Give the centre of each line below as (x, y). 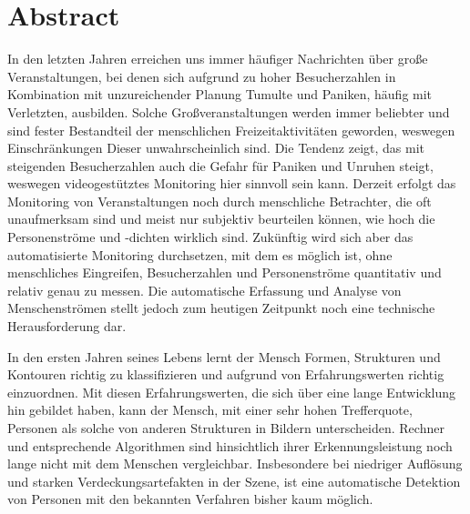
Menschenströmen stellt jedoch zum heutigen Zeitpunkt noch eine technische (221, 308)
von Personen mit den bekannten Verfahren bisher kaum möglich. (190, 499)
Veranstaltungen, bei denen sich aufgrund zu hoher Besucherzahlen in (202, 76)
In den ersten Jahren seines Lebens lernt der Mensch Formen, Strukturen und (224, 356)
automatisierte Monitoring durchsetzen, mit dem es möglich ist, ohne (200, 254)
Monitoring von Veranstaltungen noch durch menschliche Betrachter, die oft (220, 201)
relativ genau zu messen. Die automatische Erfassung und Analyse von (204, 290)
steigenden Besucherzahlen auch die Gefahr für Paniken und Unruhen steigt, (220, 165)
